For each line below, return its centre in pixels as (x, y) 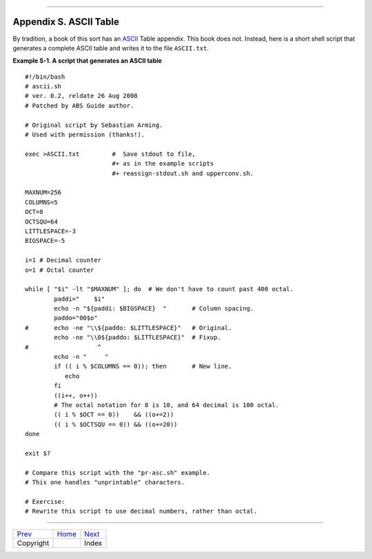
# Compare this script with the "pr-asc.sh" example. (117, 472)
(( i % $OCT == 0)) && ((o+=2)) (114, 415)
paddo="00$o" (76, 318)
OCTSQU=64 (41, 222)
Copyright (33, 543)
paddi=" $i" (80, 299)
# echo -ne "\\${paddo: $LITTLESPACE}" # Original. (128, 327)
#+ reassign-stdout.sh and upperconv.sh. (183, 173)
